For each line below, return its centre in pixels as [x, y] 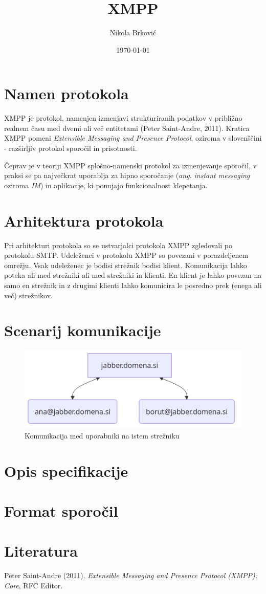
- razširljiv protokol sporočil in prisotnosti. [71, 148]
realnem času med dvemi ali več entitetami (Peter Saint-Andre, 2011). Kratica [127, 128]
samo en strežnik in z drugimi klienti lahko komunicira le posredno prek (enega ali [133, 285]
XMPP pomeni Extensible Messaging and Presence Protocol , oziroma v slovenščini [133, 138]
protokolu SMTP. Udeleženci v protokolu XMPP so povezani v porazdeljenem [126, 255]
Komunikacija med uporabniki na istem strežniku [102, 435]
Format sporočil [61, 511]
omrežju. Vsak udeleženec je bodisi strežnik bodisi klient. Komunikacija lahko [126, 265]
